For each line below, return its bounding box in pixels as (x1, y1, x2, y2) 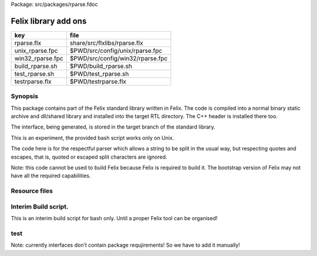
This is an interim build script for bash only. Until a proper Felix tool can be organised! (11, 215, 218, 222)
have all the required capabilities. (11, 172, 91, 179)
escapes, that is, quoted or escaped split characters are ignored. (11, 153, 167, 160)
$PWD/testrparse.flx (69, 77, 126, 85)
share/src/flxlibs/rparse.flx (69, 39, 143, 47)
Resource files (11, 187, 53, 195)
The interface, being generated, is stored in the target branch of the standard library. (11, 123, 215, 130)
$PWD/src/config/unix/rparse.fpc (69, 46, 163, 55)
